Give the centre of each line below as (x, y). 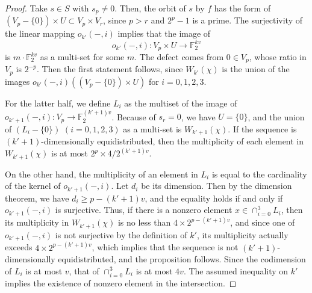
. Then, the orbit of (150, 8)
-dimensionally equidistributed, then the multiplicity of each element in (173, 141)
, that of (84, 270)
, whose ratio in (278, 57)
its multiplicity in (37, 222)
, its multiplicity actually (242, 234)
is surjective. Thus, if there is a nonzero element (144, 210)
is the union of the (256, 69)
